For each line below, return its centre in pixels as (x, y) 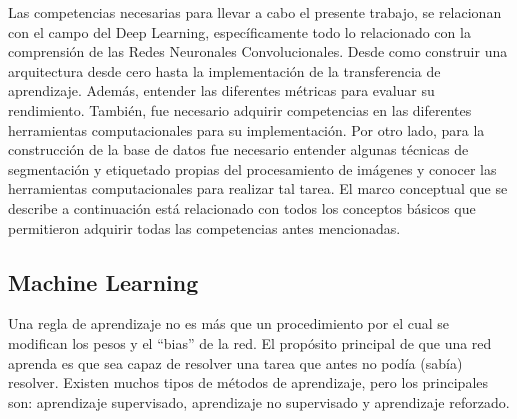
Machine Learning (103, 281)
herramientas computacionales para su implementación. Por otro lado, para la (246, 129)
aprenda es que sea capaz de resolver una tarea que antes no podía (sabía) (235, 362)
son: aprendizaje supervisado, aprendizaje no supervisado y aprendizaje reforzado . (259, 401)
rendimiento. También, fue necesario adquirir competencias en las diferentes (240, 109)
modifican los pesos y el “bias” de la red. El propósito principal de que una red (250, 342)
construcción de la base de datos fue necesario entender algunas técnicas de (238, 149)
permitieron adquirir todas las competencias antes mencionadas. (204, 227)
